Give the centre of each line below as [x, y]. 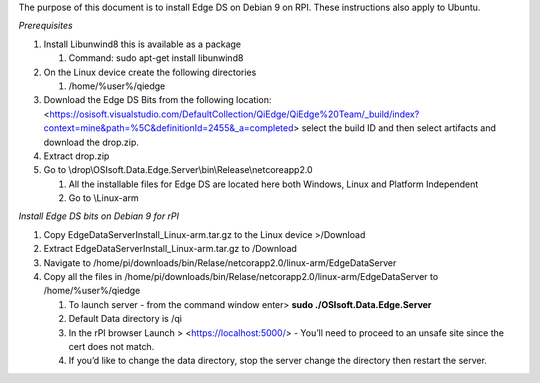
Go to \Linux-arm [103, 198]
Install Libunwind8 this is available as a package [142, 44]
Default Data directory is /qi [125, 319]
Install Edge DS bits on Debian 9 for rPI [99, 216]
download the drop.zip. [91, 142]
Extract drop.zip [76, 156]
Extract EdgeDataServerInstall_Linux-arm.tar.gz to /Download [170, 249]
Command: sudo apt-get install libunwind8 [156, 58]
